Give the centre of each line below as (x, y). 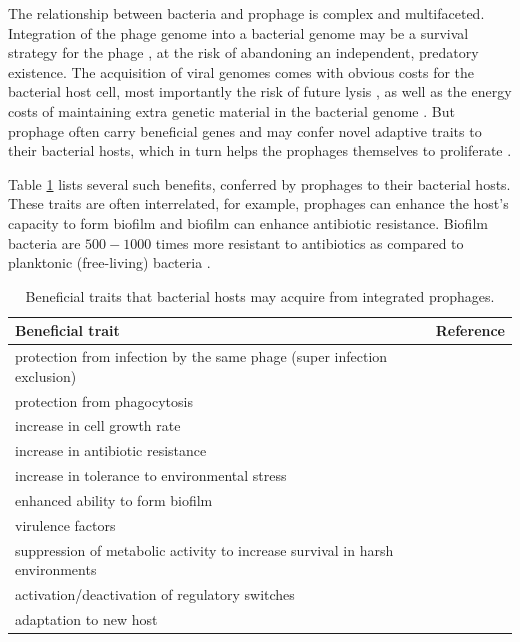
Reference (470, 330)
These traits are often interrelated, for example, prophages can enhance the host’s (258, 203)
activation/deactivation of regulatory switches (155, 594)
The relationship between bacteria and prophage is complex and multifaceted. (246, 13)
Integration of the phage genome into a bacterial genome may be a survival (238, 32)
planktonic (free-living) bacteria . (109, 262)
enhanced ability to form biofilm (114, 499)
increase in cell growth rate (98, 425)
